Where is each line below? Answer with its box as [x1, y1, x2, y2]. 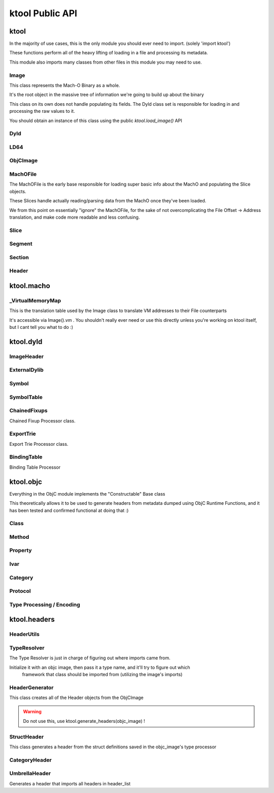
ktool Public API [9, 8, 78, 19]
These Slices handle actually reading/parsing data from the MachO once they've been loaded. [9, 198, 207, 204]
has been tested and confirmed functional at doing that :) [9, 507, 129, 513]
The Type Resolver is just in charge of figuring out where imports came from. [9, 655, 170, 661]
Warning [23, 709, 42, 715]
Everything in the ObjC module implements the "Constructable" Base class [9, 491, 165, 497]
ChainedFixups [9, 407, 48, 414]
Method [9, 533, 29, 540]
